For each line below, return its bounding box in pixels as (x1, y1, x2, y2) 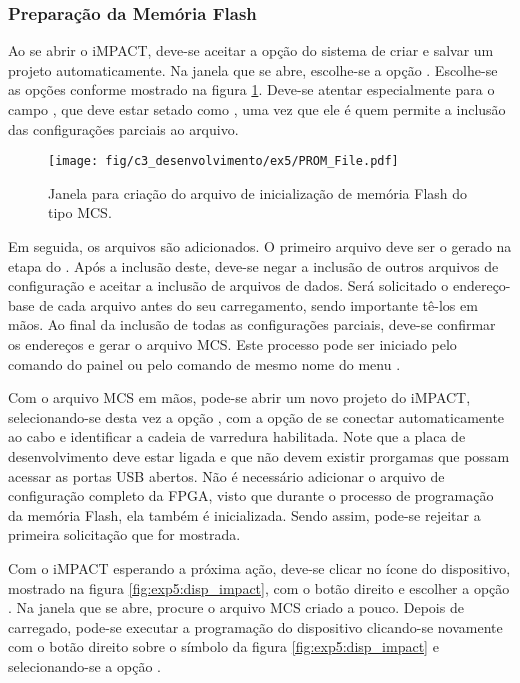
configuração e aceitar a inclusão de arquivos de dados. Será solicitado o (8, 275, 449, 296)
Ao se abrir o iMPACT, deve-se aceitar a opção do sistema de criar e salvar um (8, 40, 494, 61)
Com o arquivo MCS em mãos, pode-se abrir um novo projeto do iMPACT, (8, 387, 471, 408)
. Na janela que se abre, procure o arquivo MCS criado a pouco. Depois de (8, 597, 464, 618)
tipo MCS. (48, 202, 112, 223)
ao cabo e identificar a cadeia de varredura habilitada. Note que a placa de (8, 426, 466, 447)
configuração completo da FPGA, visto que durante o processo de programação (8, 485, 494, 506)
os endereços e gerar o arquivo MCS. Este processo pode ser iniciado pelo (8, 334, 457, 354)
